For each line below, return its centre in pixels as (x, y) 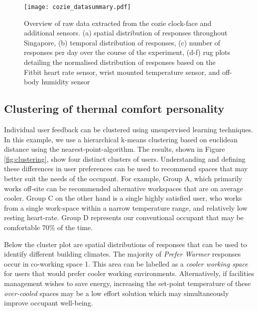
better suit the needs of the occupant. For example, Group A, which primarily (123, 178)
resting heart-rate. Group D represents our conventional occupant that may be (124, 217)
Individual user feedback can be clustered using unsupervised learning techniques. (129, 130)
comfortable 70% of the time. (49, 227)
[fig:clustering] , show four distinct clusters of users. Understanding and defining (125, 158)
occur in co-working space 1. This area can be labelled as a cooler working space (126, 263)
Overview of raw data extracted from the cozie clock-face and (118, 23)
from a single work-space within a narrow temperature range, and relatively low (126, 207)
